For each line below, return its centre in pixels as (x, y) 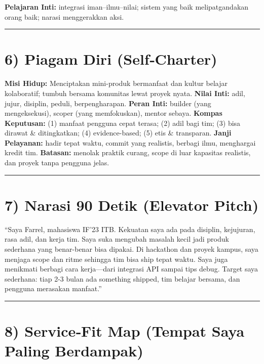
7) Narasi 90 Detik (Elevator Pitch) (132, 204)
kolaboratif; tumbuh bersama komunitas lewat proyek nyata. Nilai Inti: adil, (125, 93)
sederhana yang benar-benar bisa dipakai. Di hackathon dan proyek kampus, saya (131, 248)
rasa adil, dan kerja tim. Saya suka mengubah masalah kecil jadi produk (117, 239)
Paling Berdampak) (74, 351)
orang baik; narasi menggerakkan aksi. (64, 16)
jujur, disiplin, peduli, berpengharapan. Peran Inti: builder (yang (108, 103)
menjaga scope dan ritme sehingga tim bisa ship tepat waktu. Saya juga (116, 259)
